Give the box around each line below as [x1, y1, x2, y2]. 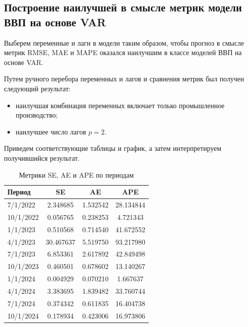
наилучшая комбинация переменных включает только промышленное [15, 100, 225, 110]
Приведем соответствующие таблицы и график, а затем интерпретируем [4, 143, 222, 153]
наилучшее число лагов [15, 126, 86, 136]
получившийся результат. [4, 152, 80, 163]
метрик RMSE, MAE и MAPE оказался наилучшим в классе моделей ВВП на [4, 47, 242, 58]
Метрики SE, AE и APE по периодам [19, 169, 134, 180]
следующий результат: [4, 83, 71, 93]
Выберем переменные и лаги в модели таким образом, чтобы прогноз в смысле [4, 37, 244, 48]
